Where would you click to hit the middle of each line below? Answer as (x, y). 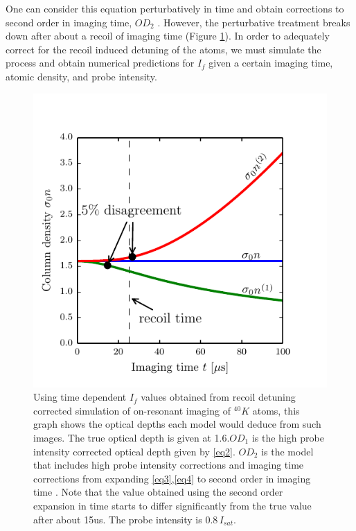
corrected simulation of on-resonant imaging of (132, 410)
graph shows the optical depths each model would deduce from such (177, 424)
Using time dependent (80, 397)
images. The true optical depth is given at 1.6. (132, 437)
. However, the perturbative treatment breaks (254, 22)
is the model (287, 451)
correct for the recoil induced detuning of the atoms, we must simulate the (163, 49)
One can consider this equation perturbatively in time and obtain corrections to (175, 8)
